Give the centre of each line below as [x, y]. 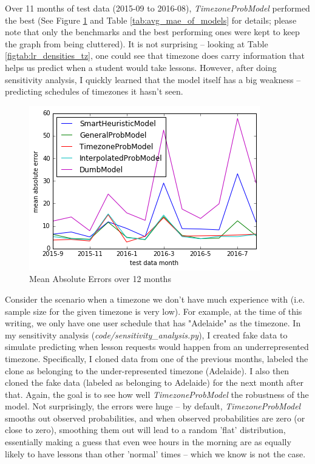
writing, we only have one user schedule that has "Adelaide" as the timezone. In [153, 323]
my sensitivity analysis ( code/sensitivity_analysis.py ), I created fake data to [146, 335]
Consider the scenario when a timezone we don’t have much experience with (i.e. [155, 299]
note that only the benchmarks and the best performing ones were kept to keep [152, 32]
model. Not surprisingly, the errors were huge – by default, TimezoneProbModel [153, 406]
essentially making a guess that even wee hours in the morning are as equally [148, 442]
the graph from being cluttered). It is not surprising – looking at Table [137, 43]
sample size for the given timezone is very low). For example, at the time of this [154, 311]
